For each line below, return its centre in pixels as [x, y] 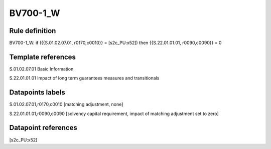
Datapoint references [43, 128]
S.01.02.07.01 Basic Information [41, 69]
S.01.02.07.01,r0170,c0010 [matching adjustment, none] [66, 104]
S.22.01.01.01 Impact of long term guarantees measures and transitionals [84, 78]
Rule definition [33, 31]
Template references [43, 57]
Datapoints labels [37, 92]
